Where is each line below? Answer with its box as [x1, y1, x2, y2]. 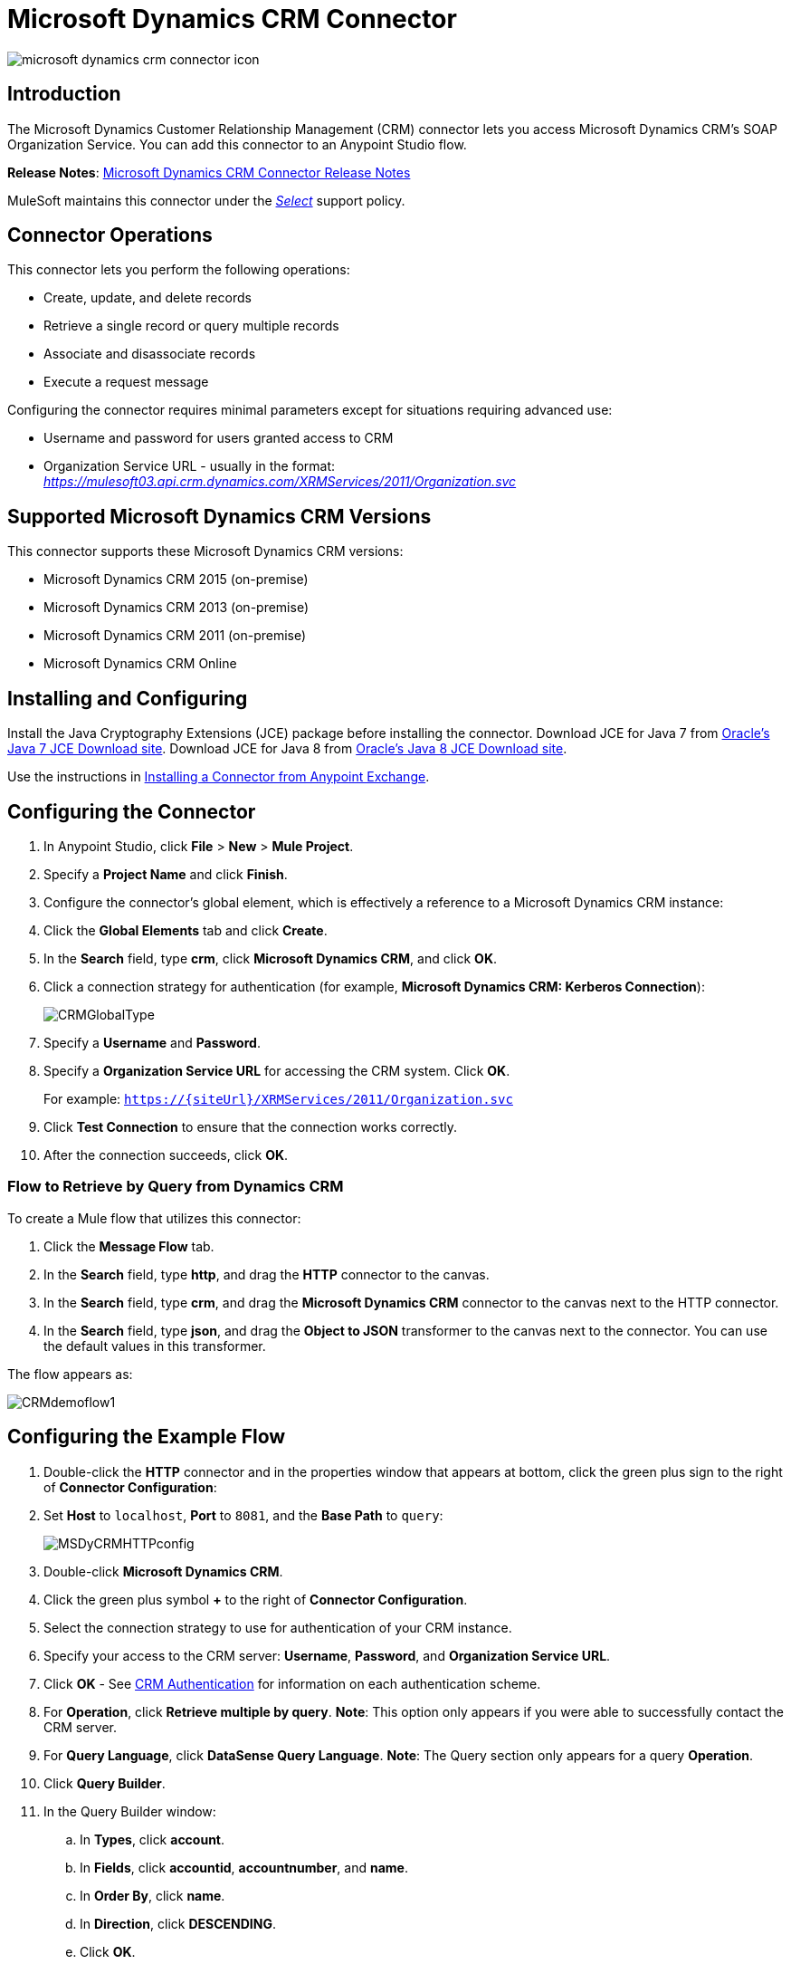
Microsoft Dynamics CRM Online [43, 656, 237, 672]
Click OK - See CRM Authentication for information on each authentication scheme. [43, 1675, 541, 1691]
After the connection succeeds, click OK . [43, 1146, 289, 1163]
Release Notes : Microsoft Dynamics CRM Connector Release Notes [7, 164, 411, 180]
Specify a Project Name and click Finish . [43, 866, 288, 882]
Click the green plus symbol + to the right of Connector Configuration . [43, 1591, 468, 1607]
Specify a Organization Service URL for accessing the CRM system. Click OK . [43, 1062, 510, 1078]
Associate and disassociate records [43, 346, 256, 362]
